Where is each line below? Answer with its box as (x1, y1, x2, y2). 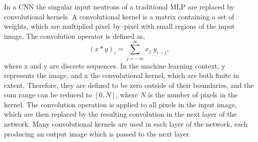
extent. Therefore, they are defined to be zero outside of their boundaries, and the (4, 79, 254, 90)
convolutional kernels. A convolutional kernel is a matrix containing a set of (4, 11, 235, 21)
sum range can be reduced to (4, 89, 92, 100)
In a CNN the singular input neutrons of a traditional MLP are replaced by (4, 1, 235, 11)
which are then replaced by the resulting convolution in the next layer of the (4, 109, 237, 119)
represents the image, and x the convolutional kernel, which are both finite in (4, 70, 239, 80)
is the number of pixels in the (148, 89, 238, 100)
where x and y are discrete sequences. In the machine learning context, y (4, 60, 226, 71)
